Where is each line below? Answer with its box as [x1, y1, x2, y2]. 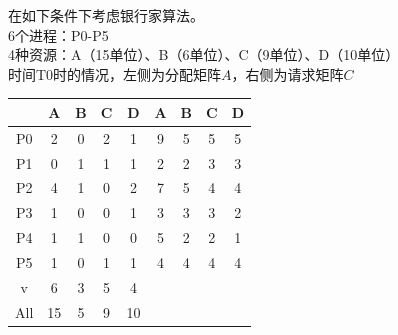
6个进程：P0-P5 [8, 24, 109, 45]
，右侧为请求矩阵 [231, 63, 344, 84]
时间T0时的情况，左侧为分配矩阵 [8, 63, 222, 84]
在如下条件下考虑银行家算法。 [8, 5, 204, 25]
